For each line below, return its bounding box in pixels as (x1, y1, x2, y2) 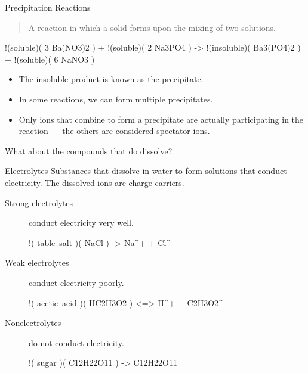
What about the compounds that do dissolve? (5, 144, 173, 157)
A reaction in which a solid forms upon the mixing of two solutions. (28, 21, 276, 33)
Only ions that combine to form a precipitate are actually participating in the (19, 113, 304, 125)
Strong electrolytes (5, 196, 73, 209)
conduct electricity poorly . (29, 276, 124, 288)
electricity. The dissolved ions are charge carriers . (5, 176, 184, 188)
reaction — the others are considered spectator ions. (19, 125, 210, 137)
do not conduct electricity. (29, 336, 124, 349)
